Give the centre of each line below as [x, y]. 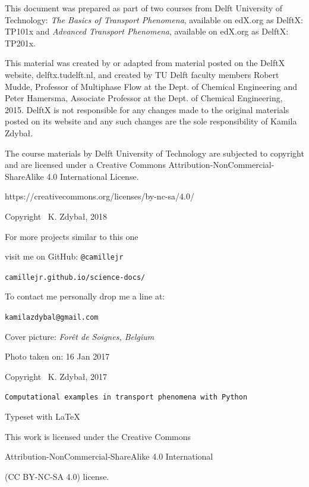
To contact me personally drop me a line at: [85, 296]
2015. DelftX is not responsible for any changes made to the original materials [147, 109]
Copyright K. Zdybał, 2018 [56, 216]
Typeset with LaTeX [42, 416]
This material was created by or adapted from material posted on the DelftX [145, 63]
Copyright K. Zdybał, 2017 [56, 376]
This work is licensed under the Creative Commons [98, 436]
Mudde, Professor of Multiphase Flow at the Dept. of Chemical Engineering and [151, 86]
